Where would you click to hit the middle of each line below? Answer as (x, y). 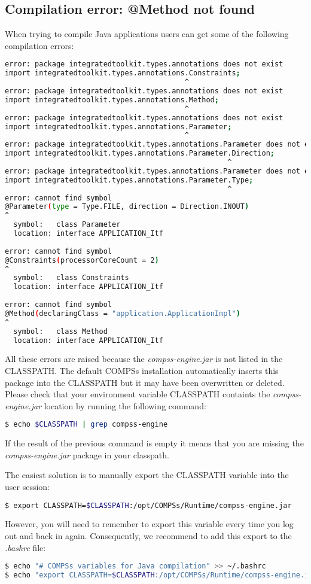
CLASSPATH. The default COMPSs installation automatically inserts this (142, 370)
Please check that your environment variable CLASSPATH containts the (138, 394)
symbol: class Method (60, 331)
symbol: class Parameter (67, 225)
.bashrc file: (25, 547)
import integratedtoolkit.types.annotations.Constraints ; (123, 73)
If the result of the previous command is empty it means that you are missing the (154, 443)
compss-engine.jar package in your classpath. (87, 454)
